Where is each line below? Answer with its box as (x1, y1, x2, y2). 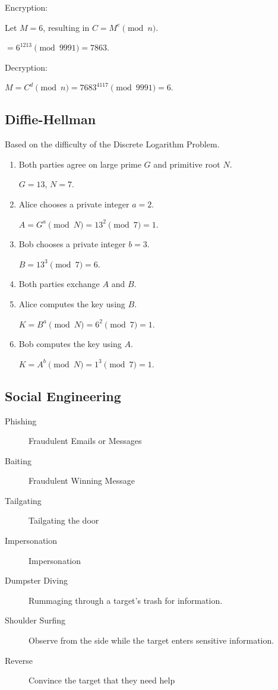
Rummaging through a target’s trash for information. (29, 594, 223, 606)
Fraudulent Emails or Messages (29, 434, 142, 447)
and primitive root (153, 157, 220, 170)
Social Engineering (5, 386, 121, 405)
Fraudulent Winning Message (29, 474, 135, 487)
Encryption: (5, 1, 48, 13)
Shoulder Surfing (5, 614, 66, 626)
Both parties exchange (18, 278, 100, 290)
